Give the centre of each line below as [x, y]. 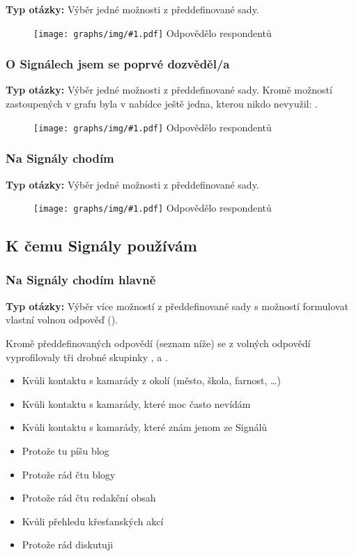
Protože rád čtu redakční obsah [89, 498]
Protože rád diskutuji [68, 544]
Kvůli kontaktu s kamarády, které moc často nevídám [136, 403]
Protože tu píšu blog [66, 450]
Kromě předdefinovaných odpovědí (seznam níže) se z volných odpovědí [158, 343]
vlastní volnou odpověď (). [62, 320]
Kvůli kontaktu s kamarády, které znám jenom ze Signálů [145, 427]
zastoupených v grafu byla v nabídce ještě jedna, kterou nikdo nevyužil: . [162, 104]
